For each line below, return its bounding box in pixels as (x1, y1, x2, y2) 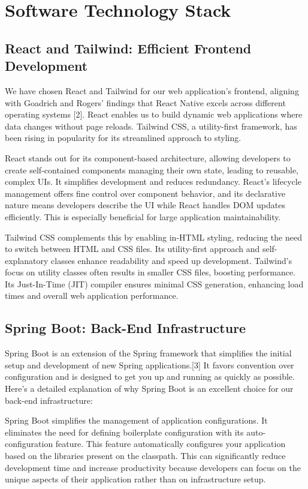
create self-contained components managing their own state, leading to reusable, (5, 163, 299, 176)
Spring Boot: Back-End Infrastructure (5, 319, 246, 337)
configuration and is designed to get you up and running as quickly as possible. (5, 370, 295, 383)
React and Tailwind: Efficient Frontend (5, 38, 252, 57)
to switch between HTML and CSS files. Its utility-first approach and (5, 242, 260, 255)
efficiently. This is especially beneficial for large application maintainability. (5, 210, 281, 223)
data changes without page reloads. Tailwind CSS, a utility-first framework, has (5, 119, 297, 132)
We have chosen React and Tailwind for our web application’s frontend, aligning (5, 84, 299, 97)
